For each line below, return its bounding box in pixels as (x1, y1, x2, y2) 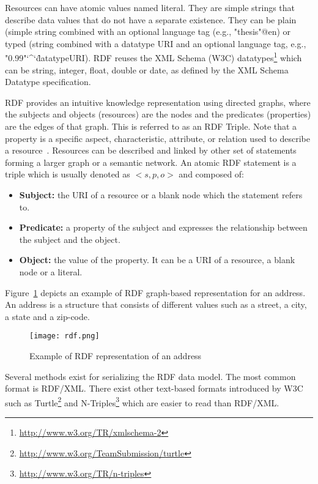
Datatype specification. (5, 75, 91, 88)
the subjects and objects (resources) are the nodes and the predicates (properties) (5, 108, 311, 121)
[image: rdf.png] (29, 332, 100, 341)
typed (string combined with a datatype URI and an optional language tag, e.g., (5, 37, 306, 50)
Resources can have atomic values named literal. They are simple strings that (5, 1, 295, 13)
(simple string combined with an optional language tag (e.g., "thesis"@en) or (5, 25, 291, 38)
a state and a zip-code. (5, 310, 90, 322)
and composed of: (179, 168, 245, 181)
